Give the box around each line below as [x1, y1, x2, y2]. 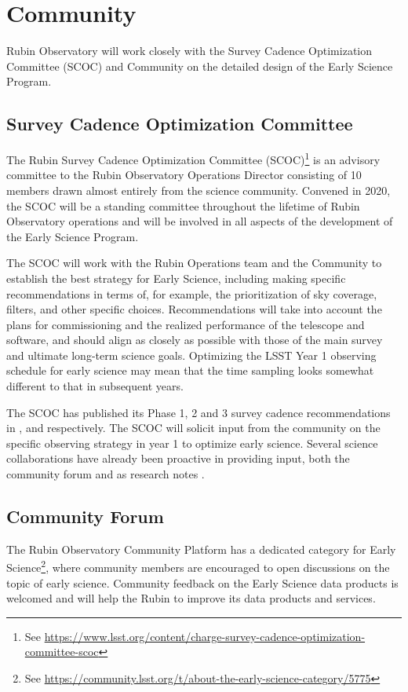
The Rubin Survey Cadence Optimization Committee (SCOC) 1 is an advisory [6, 149, 381, 167]
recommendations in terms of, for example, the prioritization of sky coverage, [6, 285, 377, 302]
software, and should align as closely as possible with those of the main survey [6, 331, 383, 348]
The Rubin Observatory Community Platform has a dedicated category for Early [6, 540, 396, 557]
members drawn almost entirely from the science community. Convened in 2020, [6, 181, 391, 198]
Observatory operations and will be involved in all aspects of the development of [6, 213, 393, 229]
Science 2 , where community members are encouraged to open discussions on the [6, 557, 390, 576]
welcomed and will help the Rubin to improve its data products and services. [6, 590, 376, 606]
